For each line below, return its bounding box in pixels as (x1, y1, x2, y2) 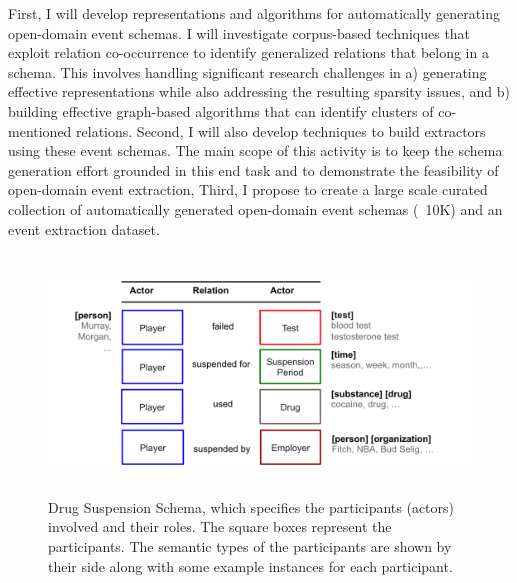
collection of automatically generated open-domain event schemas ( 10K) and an (8, 198, 503, 219)
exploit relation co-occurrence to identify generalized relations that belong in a (8, 42, 489, 63)
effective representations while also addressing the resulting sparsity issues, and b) (8, 81, 510, 102)
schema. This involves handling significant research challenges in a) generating (8, 61, 487, 82)
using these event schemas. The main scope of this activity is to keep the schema (8, 140, 503, 161)
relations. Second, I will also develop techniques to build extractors (76, 120, 486, 141)
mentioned (8, 120, 72, 141)
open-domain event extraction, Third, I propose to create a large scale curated (8, 179, 488, 200)
